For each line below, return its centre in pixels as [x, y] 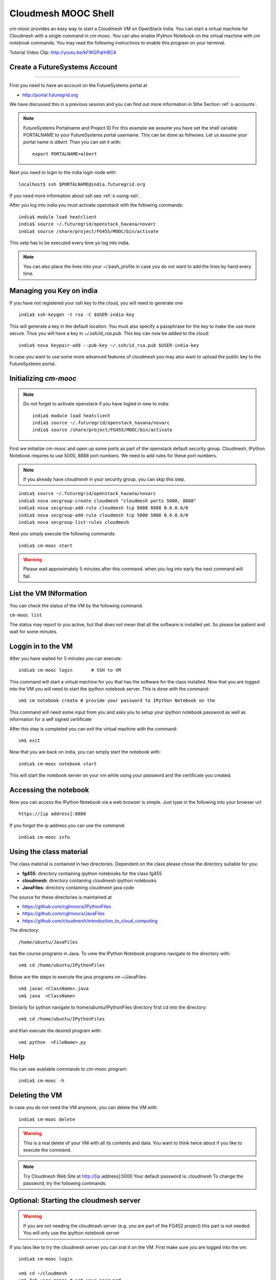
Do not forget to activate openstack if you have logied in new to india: [96, 404]
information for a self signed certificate [51, 719]
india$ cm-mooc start [45, 546]
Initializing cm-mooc [43, 379]
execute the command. [47, 1150]
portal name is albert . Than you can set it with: [72, 142]
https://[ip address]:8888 [52, 814]
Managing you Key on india [54, 291]
